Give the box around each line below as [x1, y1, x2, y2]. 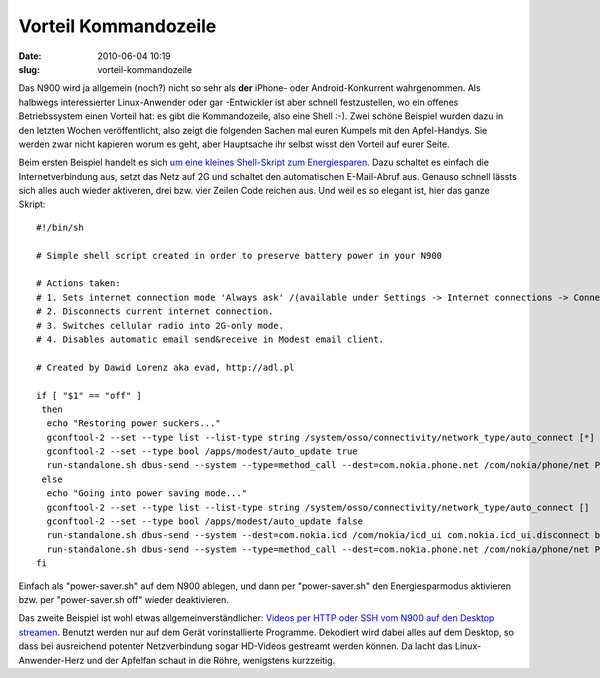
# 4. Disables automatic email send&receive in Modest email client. [36, 333, 385, 345]
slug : [18, 63, 40, 75]
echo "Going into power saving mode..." [46, 488, 248, 499]
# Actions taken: [36, 278, 121, 289]
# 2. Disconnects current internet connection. [36, 306, 274, 317]
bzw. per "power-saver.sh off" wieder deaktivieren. [18, 594, 229, 605]
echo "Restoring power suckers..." [46, 418, 222, 429]
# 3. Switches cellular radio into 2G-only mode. [36, 320, 285, 331]
